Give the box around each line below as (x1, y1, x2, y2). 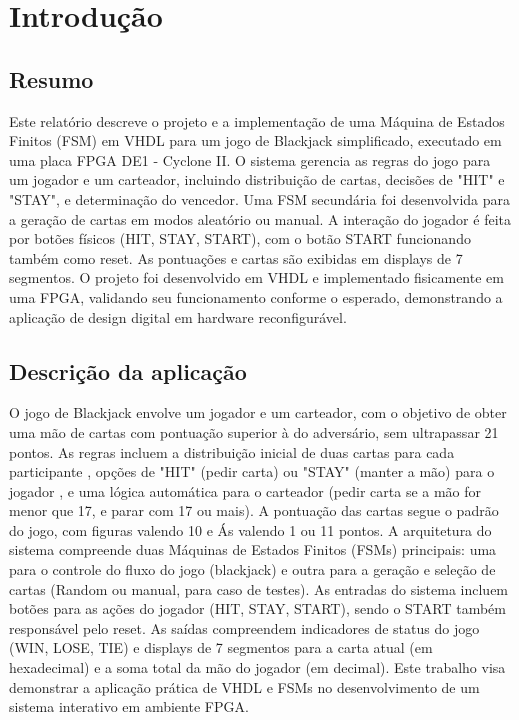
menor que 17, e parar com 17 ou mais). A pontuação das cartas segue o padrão (9, 500, 499, 521)
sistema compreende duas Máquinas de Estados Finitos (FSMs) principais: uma (9, 539, 497, 560)
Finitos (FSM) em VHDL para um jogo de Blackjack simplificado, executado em (9, 130, 502, 151)
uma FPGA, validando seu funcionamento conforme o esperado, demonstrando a (9, 286, 503, 307)
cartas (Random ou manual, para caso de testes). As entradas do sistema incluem (9, 578, 509, 599)
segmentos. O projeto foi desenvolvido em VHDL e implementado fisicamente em (9, 267, 504, 288)
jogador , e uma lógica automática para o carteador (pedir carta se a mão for (9, 480, 482, 501)
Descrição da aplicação (9, 355, 247, 386)
